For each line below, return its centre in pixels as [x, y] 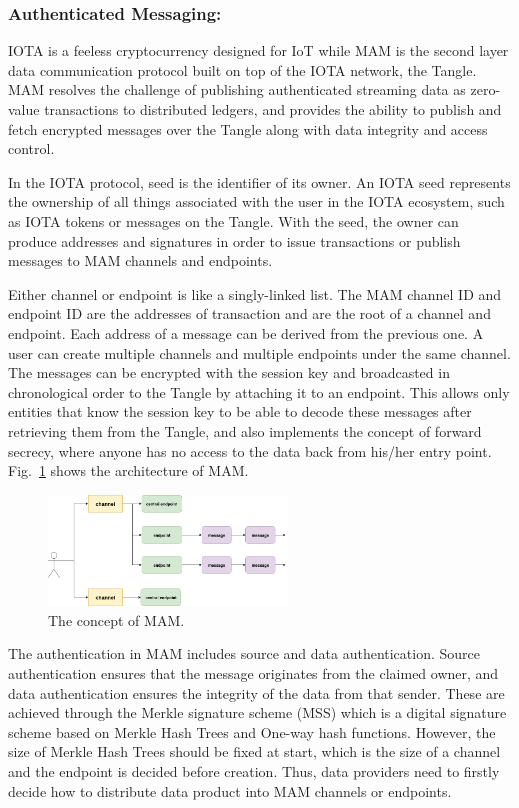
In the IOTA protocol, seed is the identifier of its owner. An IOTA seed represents [259, 181]
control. [31, 148]
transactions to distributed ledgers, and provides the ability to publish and [273, 109]
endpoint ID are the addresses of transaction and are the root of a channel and [249, 313]
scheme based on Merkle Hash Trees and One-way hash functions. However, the [252, 731]
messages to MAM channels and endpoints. [140, 260]
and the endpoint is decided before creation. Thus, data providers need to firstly [254, 770]
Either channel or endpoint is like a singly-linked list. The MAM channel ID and [255, 293]
